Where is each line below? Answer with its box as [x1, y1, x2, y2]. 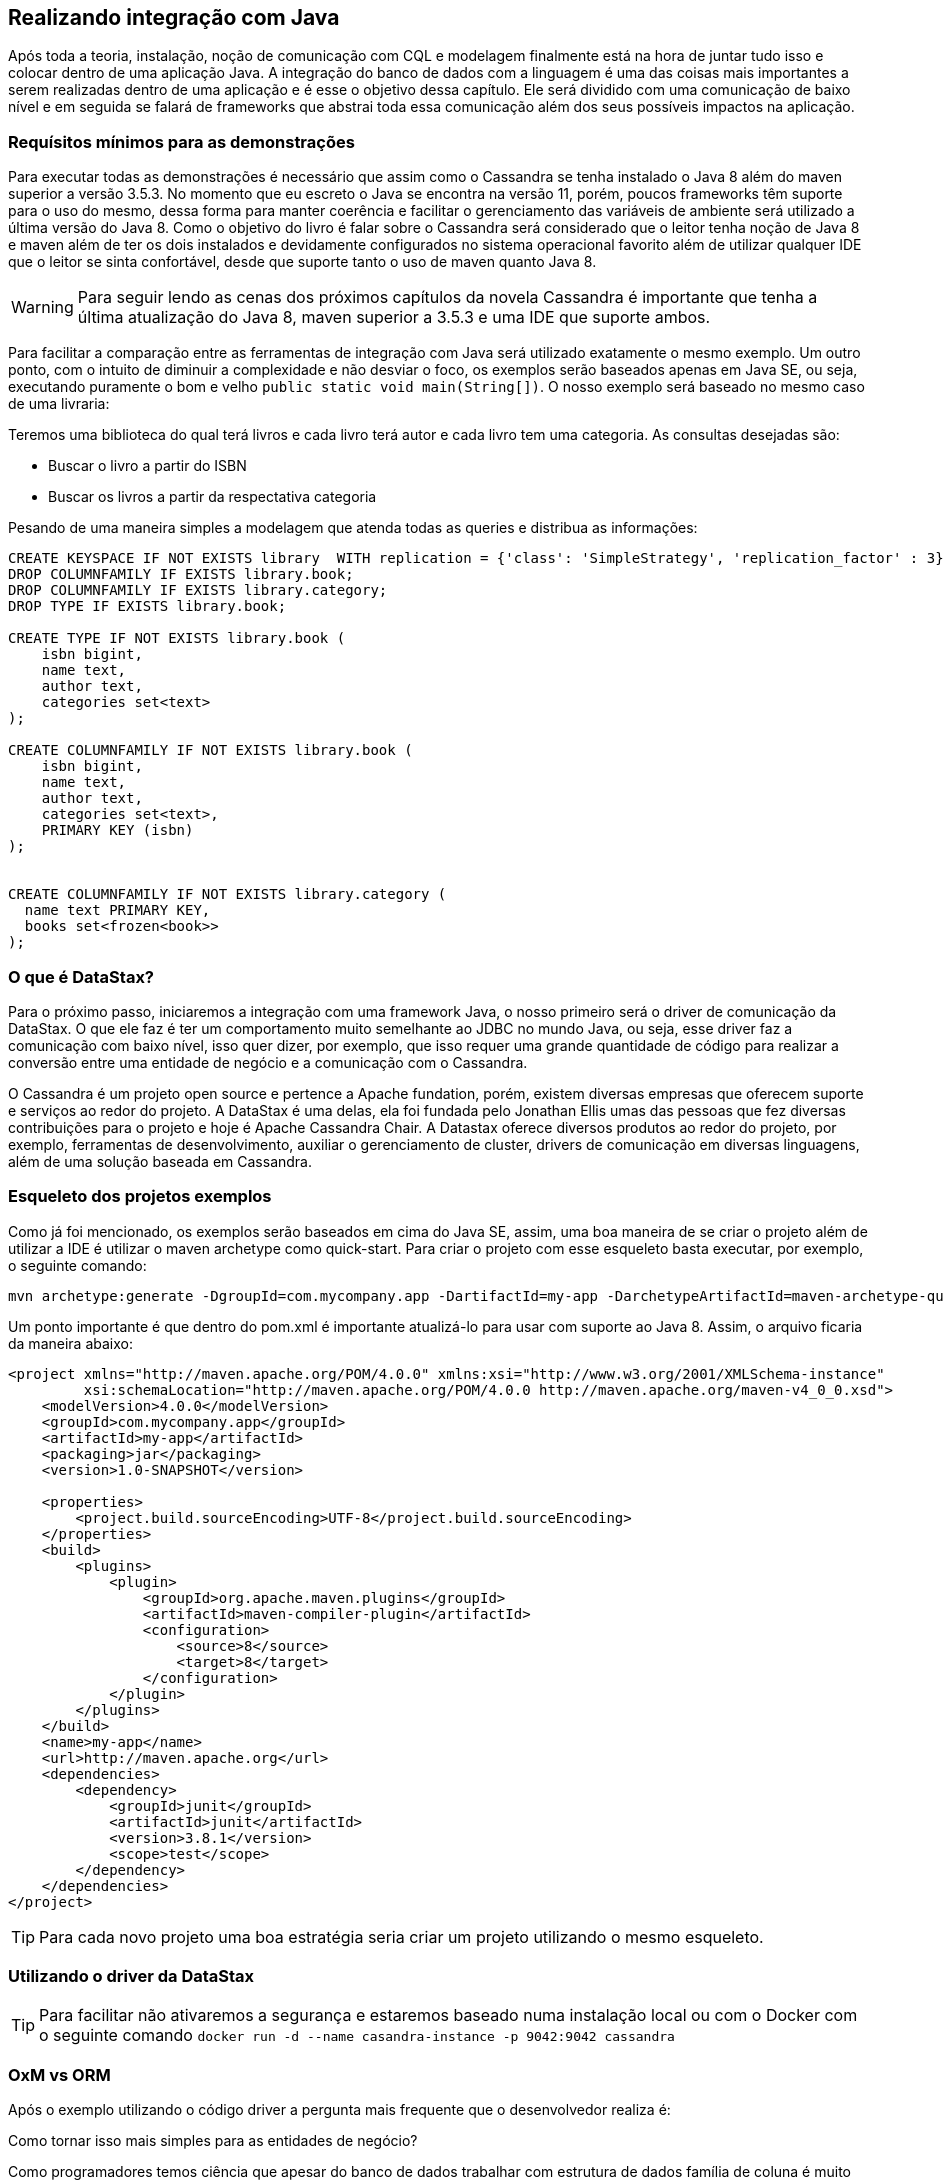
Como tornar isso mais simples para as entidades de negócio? [8, 2132, 418, 2150]
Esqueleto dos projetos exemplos [8, 1186, 272, 1207]
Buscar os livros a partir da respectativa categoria [48, 488, 377, 506]
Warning [11, 297, 74, 318]
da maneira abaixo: [8, 1334, 133, 1352]
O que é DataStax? [8, 966, 155, 987]
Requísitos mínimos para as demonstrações [8, 131, 355, 152]
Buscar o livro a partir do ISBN [48, 457, 247, 475]
